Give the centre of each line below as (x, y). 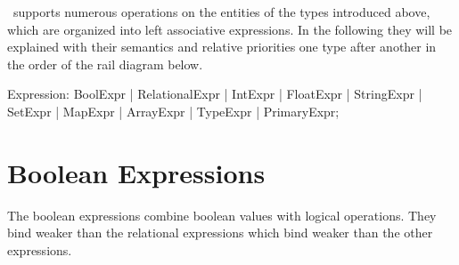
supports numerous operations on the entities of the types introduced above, (221, 12)
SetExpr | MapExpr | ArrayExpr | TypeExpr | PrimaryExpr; (173, 111)
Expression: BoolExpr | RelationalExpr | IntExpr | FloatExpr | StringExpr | (215, 94)
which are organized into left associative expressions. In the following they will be (230, 29)
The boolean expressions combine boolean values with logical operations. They (222, 215)
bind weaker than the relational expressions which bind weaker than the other (220, 233)
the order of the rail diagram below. (105, 64)
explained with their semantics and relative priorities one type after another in (222, 47)
